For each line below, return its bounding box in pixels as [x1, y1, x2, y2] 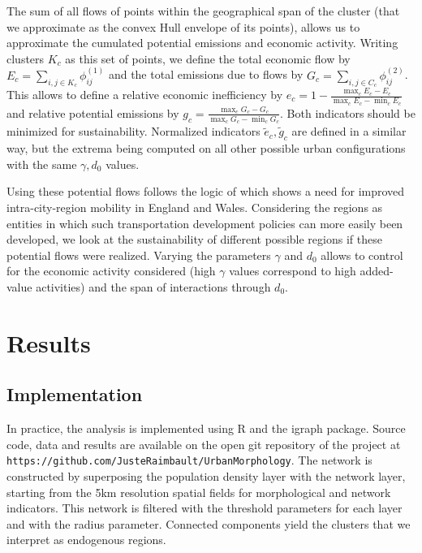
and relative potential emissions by [6, 104, 179, 121]
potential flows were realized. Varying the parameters [6, 246, 271, 263]
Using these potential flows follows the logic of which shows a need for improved [6, 183, 405, 200]
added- [360, 262, 394, 279]
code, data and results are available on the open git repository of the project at [6, 435, 401, 452]
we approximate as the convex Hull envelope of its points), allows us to [6, 18, 360, 35]
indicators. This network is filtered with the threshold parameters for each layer [6, 499, 403, 516]
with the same [6, 155, 77, 172]
